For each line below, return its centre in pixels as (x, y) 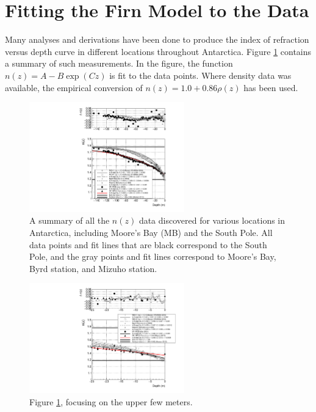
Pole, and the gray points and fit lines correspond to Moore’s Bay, (153, 256)
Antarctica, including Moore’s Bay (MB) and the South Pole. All (151, 233)
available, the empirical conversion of (74, 87)
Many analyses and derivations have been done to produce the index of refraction (157, 39)
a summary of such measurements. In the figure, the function (119, 63)
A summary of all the (70, 220)
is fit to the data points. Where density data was (200, 75)
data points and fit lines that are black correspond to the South (148, 244)
